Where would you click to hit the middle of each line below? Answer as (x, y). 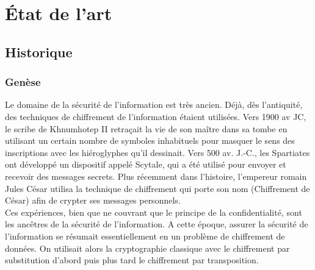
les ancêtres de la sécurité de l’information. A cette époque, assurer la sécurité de (157, 224)
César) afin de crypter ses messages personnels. (93, 200)
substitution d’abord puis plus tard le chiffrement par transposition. (132, 260)
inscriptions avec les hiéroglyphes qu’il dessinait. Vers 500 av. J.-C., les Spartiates (157, 152)
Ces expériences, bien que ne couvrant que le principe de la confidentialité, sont (154, 212)
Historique (39, 52)
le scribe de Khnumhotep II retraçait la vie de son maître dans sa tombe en (146, 128)
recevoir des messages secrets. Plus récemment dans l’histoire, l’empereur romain (156, 176)
